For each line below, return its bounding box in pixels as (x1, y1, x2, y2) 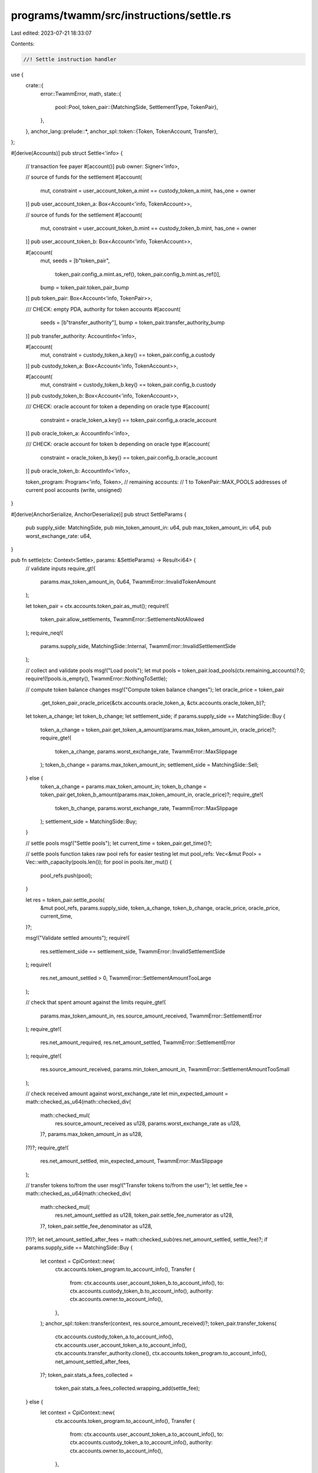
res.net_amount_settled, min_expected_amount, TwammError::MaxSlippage (40, 1158, 223, 1165)
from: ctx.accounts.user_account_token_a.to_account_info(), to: (69, 1431, 224, 1438)
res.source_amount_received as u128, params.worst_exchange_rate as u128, (55, 1120, 241, 1127)
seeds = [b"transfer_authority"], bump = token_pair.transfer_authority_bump (40, 319, 225, 326)
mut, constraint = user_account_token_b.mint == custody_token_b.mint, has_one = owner (40, 224, 257, 232)
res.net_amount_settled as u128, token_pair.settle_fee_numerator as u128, (55, 1211, 234, 1219)
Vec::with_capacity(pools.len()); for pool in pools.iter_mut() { (25, 858, 172, 866)
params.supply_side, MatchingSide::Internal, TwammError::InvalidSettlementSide (40, 643, 236, 650)
